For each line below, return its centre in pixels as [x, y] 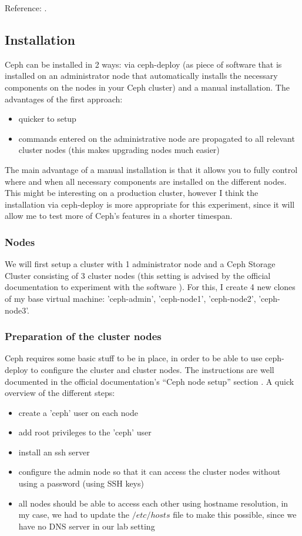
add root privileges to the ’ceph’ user [85, 432]
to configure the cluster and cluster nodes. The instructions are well [152, 369]
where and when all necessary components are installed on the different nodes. [146, 181]
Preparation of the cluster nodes [83, 336]
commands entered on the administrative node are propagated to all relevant [157, 138]
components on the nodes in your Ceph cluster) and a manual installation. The [147, 87]
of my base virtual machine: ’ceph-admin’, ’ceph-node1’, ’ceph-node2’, [130, 298]
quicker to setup [47, 119]
